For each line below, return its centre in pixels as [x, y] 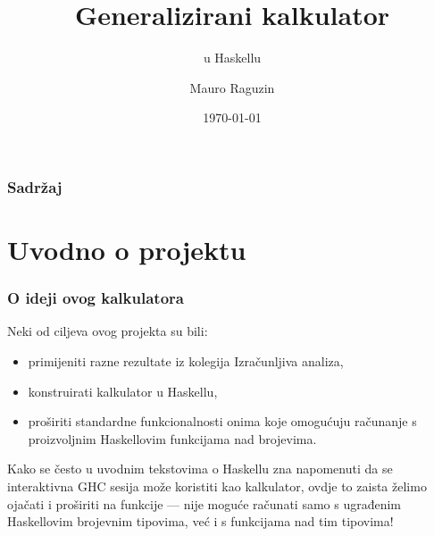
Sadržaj [35, 186]
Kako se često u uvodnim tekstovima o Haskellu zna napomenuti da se [200, 469]
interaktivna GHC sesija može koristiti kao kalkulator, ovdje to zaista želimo [217, 486]
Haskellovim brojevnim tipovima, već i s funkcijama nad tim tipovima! [200, 521]
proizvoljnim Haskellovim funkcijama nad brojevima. [172, 438]
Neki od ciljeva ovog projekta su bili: [108, 331]
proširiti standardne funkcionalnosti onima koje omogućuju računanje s [222, 421]
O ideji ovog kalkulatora [96, 298]
